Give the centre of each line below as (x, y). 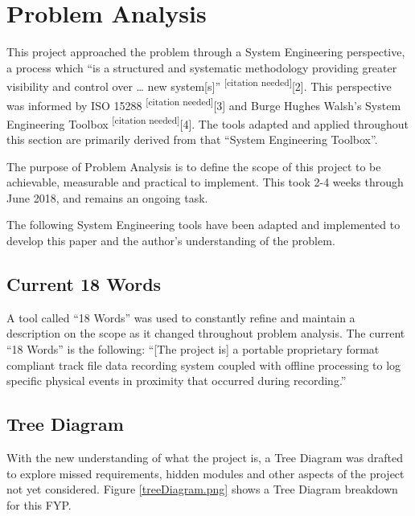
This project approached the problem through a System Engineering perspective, (206, 52)
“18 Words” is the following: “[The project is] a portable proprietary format (193, 349)
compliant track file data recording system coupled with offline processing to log (204, 364)
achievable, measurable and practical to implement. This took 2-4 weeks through (205, 182)
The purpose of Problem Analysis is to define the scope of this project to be (194, 166)
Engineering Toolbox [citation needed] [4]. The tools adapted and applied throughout (207, 122)
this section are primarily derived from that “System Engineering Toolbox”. (192, 139)
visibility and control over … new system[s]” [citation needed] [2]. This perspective (199, 85)
